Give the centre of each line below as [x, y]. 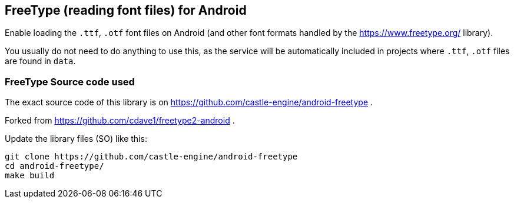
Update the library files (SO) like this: [76, 139]
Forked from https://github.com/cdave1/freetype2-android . [120, 121]
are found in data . [40, 61]
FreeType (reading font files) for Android [126, 10]
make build [30, 176]
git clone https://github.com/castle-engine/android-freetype [151, 157]
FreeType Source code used [70, 81]
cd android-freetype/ [54, 166]
